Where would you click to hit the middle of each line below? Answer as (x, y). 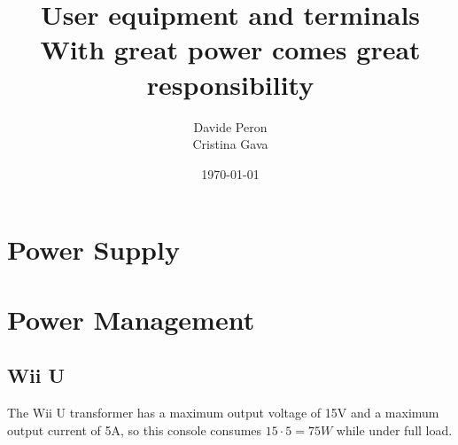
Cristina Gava (230, 144)
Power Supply (93, 250)
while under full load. (394, 429)
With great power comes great (230, 49)
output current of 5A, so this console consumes (135, 429)
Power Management (131, 319)
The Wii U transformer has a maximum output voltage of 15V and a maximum (223, 413)
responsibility (230, 84)
